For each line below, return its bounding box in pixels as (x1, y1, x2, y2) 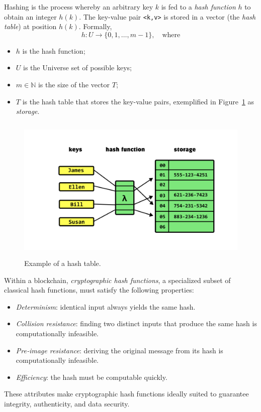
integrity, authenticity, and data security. (4, 398, 130, 408)
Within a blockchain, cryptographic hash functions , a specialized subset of (4, 274, 231, 285)
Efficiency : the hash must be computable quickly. (16, 371, 167, 382)
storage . (16, 106, 40, 116)
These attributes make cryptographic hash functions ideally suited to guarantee (4, 388, 249, 399)
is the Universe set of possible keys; (23, 62, 132, 73)
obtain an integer (4, 11, 57, 22)
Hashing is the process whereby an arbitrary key (4, 2, 153, 12)
